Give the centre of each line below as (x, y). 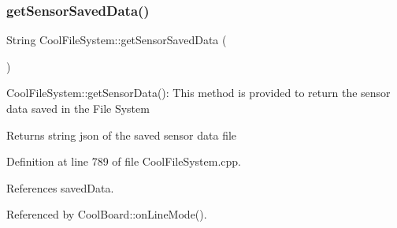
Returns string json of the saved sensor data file (122, 135)
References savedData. (60, 187)
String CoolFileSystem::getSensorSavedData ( (117, 40)
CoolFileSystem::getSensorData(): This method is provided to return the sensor (198, 93)
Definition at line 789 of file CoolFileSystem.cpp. (124, 161)
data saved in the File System (78, 108)
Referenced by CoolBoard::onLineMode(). (107, 214)
